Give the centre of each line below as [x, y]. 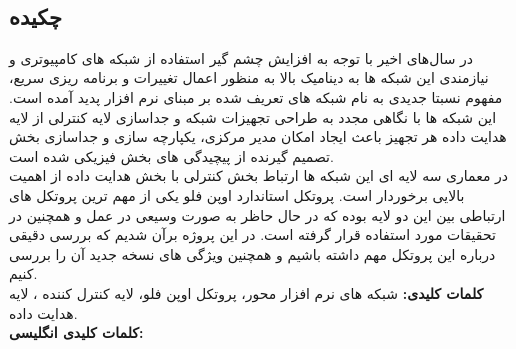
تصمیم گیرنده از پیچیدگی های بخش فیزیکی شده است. [171, 155]
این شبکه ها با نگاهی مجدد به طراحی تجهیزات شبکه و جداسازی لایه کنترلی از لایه [253, 116]
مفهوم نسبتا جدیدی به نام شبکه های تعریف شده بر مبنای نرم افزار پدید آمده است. [256, 96]
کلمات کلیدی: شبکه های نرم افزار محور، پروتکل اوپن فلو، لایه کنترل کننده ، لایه [246, 292]
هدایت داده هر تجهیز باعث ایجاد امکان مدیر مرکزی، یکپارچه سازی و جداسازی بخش [258, 136]
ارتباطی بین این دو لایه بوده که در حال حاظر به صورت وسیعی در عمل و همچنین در [257, 214]
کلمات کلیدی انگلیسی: [76, 332]
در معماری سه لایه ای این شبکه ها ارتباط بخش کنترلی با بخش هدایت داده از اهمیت [259, 175]
